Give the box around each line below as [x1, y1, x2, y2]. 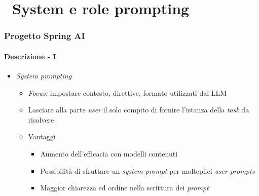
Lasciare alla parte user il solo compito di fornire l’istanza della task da [28, 104, 249, 115]
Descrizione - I [4, 51, 56, 61]
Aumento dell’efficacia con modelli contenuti [40, 148, 178, 159]
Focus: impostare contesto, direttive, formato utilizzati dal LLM [28, 87, 227, 98]
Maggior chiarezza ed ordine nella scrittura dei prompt [40, 182, 209, 193]
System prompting [16, 70, 72, 81]
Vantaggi [28, 131, 56, 142]
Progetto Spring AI [4, 29, 85, 42]
